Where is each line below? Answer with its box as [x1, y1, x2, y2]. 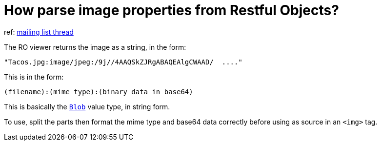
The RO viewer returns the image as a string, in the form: [4, 42, 186, 51]
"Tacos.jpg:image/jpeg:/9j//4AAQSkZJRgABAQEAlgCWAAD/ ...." [4, 58, 242, 66]
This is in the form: [4, 72, 64, 81]
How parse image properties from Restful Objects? [4, 2, 339, 19]
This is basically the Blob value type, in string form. [4, 102, 170, 111]
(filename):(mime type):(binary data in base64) [4, 87, 193, 96]
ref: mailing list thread [4, 27, 74, 36]
